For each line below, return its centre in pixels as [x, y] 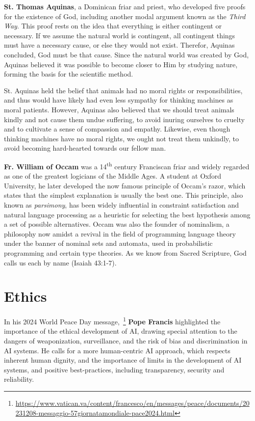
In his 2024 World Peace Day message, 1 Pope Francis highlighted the [112, 321]
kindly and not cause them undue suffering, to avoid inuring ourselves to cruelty [124, 119]
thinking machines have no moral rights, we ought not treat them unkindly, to [122, 138]
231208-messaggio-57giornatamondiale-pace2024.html [95, 412]
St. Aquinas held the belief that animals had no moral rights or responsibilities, [123, 90]
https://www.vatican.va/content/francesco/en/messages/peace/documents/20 [132, 403]
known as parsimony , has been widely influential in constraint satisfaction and [122, 204]
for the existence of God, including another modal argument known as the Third [125, 16]
